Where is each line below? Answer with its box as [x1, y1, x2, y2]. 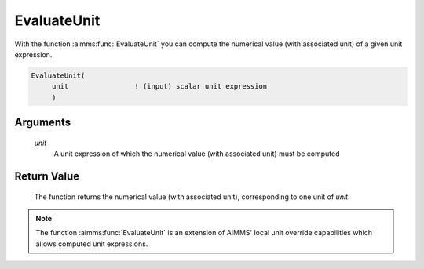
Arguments [14, 116, 71, 129]
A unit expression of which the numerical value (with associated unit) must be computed [53, 149, 340, 158]
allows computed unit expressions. [35, 239, 148, 249]
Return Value [14, 169, 80, 183]
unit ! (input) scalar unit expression [51, 82, 268, 91]
